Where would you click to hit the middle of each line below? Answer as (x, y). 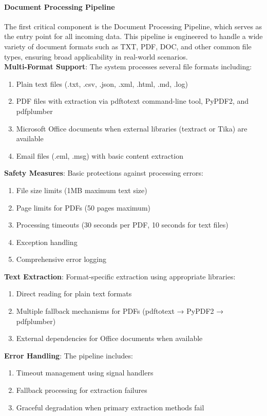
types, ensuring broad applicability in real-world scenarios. (96, 56)
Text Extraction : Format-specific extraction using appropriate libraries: (120, 276)
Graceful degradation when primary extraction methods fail (110, 407)
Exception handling (47, 242)
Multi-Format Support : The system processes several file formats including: (128, 67)
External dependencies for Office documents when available (109, 338)
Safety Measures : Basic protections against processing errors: (104, 173)
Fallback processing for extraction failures (82, 390)
